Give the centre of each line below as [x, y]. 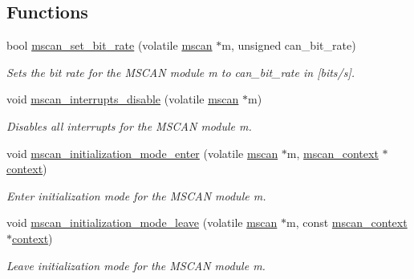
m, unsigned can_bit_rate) [289, 45]
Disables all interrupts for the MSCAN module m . [129, 125]
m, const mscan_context [347, 222]
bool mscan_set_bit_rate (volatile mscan [110, 45]
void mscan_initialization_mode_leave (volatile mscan [142, 222]
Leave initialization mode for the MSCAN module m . [136, 265]
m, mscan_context [333, 153]
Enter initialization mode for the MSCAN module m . [136, 195]
